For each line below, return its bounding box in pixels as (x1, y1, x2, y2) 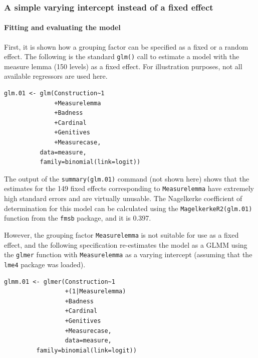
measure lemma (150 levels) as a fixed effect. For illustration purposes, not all (4, 61, 242, 71)
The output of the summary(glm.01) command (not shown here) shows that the (4, 173, 249, 184)
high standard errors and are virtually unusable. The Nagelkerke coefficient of (4, 193, 242, 204)
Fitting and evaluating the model (4, 22, 121, 33)
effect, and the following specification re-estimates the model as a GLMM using (4, 239, 247, 250)
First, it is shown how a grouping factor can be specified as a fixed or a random (4, 41, 248, 52)
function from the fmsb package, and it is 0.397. (4, 213, 151, 223)
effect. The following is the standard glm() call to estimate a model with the (4, 51, 239, 62)
